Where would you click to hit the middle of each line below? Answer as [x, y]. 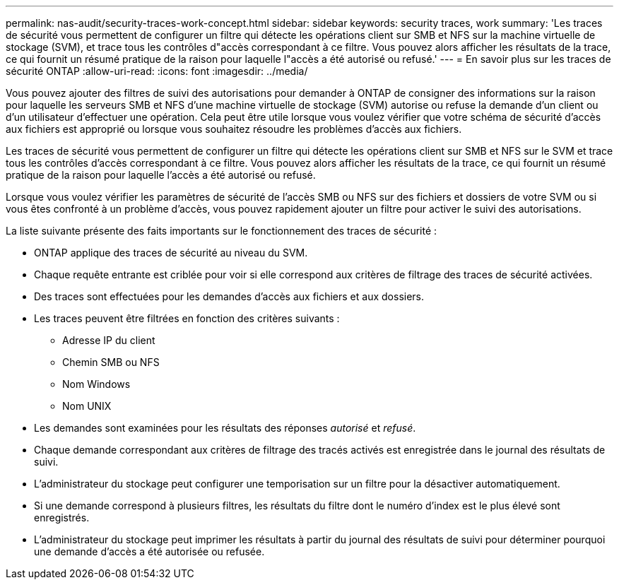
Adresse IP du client [109, 340]
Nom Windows [96, 384]
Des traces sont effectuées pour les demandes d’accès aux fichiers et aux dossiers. [229, 296]
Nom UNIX [87, 406]
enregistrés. [62, 518]
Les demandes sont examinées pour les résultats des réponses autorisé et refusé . [225, 428]
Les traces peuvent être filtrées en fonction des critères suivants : [187, 318]
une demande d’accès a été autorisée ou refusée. [149, 551]
